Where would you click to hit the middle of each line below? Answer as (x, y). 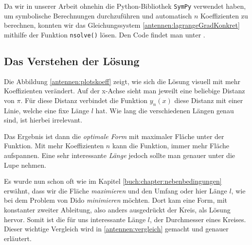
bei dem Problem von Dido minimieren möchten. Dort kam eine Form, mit (116, 200)
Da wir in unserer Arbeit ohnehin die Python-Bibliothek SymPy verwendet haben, (125, 6)
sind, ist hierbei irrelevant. (43, 120)
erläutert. (18, 238)
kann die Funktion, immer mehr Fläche (171, 146)
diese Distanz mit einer (209, 100)
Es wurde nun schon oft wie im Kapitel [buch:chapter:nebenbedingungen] (113, 181)
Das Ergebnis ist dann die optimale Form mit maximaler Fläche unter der (114, 136)
